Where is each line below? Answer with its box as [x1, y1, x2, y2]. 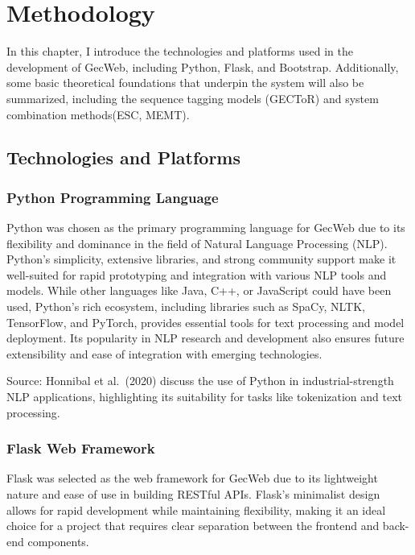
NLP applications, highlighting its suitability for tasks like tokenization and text [6, 388, 403, 405]
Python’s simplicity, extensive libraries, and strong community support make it [6, 251, 397, 267]
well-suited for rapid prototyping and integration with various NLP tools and [6, 266, 387, 283]
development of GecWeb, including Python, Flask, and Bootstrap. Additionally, [6, 58, 399, 75]
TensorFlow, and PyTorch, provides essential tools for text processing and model [6, 313, 405, 330]
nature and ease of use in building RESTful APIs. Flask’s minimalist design [6, 486, 380, 503]
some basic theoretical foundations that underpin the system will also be [6, 74, 364, 91]
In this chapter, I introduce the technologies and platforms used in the [6, 43, 353, 60]
